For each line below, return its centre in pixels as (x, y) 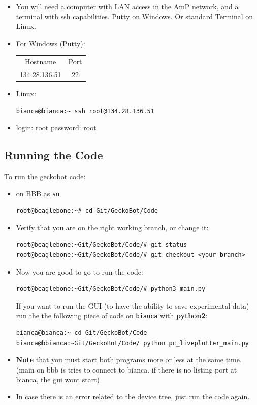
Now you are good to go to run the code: (79, 271)
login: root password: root (56, 128)
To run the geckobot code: (45, 176)
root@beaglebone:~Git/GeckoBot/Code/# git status (102, 245)
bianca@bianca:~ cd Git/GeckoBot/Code (82, 333)
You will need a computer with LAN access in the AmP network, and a (127, 6)
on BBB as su (38, 193)
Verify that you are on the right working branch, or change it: (112, 227)
